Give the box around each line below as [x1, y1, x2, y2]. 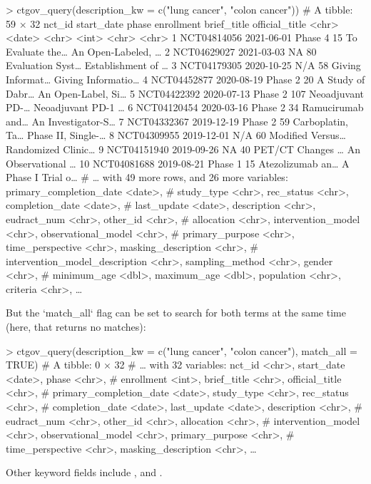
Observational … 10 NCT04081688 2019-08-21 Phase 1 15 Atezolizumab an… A [6, 155, 350, 170]
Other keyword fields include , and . [6, 465, 163, 480]
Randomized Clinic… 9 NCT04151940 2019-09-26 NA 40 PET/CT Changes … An [6, 141, 360, 156]
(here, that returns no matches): [6, 319, 146, 334]
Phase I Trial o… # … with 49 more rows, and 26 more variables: [6, 170, 288, 185]
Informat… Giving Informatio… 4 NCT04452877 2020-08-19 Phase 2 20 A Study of [6, 71, 365, 86]
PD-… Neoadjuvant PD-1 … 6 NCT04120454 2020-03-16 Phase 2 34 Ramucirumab [6, 100, 364, 115]
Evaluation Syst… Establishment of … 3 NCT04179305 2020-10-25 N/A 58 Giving [6, 58, 361, 73]
